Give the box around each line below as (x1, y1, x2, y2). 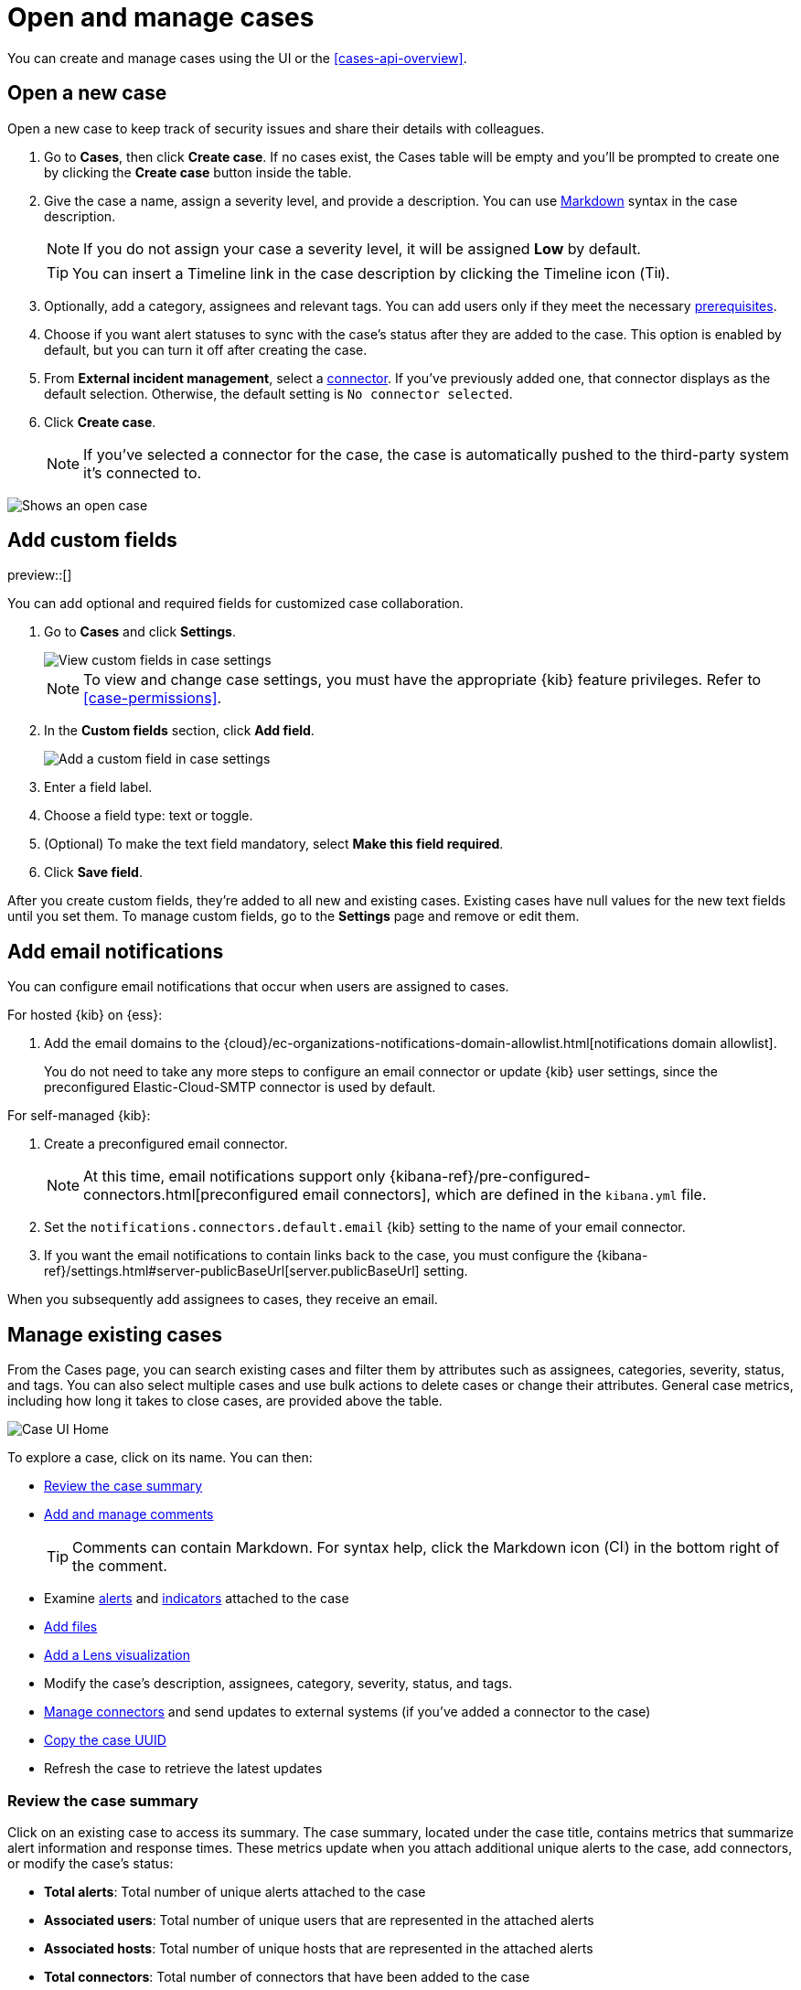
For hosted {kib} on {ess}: (7, 1007, 163, 1023)
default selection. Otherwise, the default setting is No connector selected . (44, 385, 513, 401)
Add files (44, 1619, 98, 1635)
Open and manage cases (7, 2, 315, 33)
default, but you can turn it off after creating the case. (44, 341, 368, 358)
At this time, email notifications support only (83, 1167, 386, 1186)
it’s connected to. (83, 463, 202, 482)
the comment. (72, 1557, 167, 1576)
